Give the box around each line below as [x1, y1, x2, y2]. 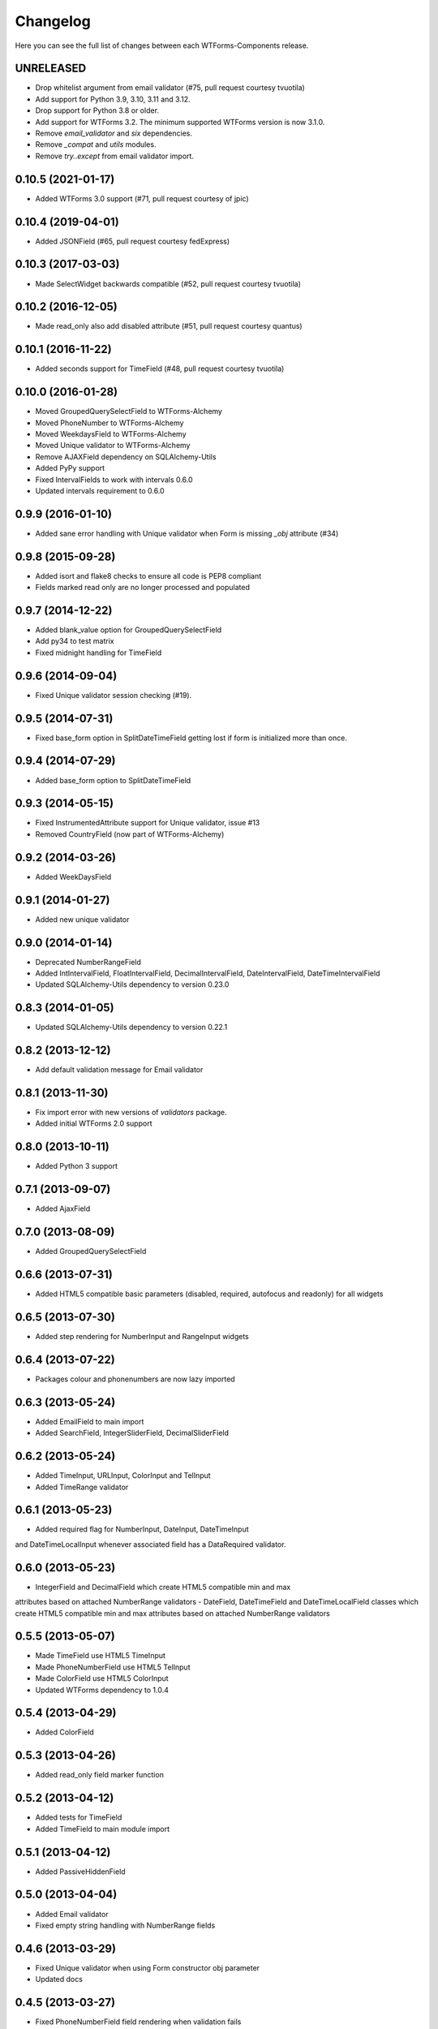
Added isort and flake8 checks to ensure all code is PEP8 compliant [35, 571, 262, 580]
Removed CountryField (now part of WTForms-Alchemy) [35, 829, 225, 839]
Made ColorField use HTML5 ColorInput [35, 1674, 170, 1683]
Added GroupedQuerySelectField [35, 1247, 147, 1256]
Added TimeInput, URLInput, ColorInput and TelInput [35, 1471, 211, 1480]
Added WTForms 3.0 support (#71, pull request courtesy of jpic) [35, 193, 249, 203]
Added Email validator [35, 1909, 109, 1919]
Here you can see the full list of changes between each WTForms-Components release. [15, 41, 309, 50]
